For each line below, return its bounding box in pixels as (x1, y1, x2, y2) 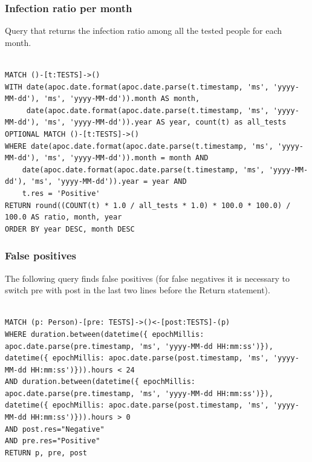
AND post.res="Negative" (5, 425, 105, 434)
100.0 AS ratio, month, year (5, 213, 122, 222)
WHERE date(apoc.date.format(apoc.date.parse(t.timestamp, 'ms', (5, 142, 273, 151)
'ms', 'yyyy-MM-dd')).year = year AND (30, 177, 187, 186)
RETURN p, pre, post (5, 448, 88, 457)
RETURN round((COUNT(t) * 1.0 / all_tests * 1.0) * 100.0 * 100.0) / (5, 201, 291, 210)
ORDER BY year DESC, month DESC (5, 224, 135, 233)
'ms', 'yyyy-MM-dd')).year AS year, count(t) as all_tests (44, 118, 287, 127)
